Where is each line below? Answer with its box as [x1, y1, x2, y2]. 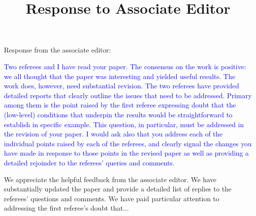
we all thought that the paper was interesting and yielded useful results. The [4, 71, 235, 81]
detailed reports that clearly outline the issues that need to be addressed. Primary [4, 90, 252, 100]
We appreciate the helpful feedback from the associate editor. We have [4, 174, 217, 184]
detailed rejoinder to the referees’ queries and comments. [4, 157, 175, 167]
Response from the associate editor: [4, 45, 111, 55]
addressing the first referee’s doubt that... [4, 203, 129, 213]
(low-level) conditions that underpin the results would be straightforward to [4, 109, 233, 119]
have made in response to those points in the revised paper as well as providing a [4, 148, 249, 158]
